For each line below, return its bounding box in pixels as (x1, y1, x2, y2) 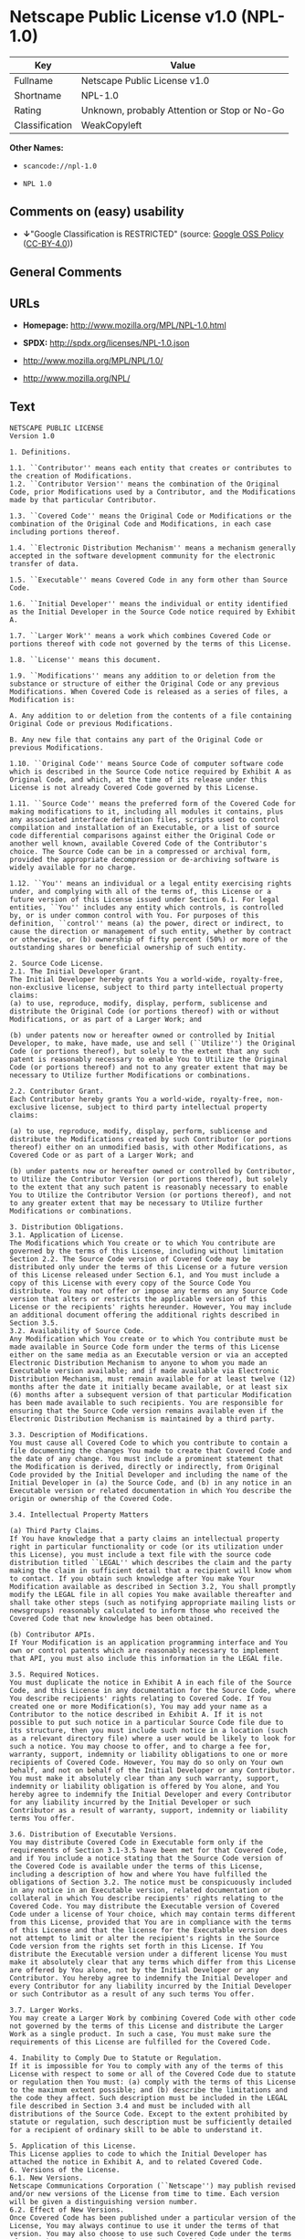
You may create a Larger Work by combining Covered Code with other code (9, 2013, 297, 2023)
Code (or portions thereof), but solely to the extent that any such (9, 1046, 280, 1056)
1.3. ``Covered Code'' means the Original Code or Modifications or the (9, 511, 292, 520)
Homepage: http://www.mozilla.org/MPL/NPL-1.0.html (22, 320, 226, 331)
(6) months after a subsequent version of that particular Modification (9, 1390, 292, 1399)
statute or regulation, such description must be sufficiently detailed (9, 2117, 292, 2127)
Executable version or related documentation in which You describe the (9, 1486, 292, 1495)
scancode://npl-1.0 (22, 162, 98, 171)
